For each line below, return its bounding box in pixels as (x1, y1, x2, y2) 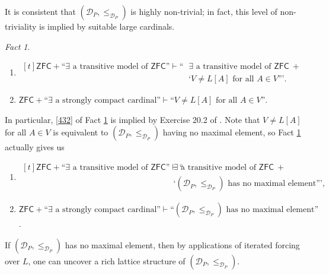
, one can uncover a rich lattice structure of (28, 254, 186, 267)
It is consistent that (5, 5, 76, 17)
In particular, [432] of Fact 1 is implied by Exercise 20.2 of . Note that (5, 113, 260, 125)
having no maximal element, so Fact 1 (162, 126, 301, 138)
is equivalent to (53, 126, 108, 138)
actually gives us (5, 141, 65, 153)
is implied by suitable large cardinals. (39, 20, 175, 32)
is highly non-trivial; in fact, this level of (130, 5, 277, 17)
